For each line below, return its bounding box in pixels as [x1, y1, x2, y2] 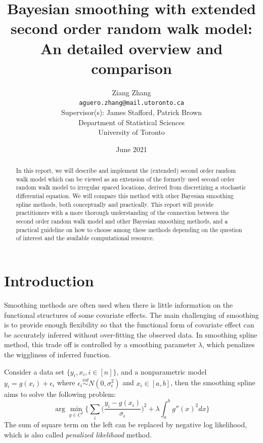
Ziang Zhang [112, 87, 151, 97]
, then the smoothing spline [170, 377, 255, 388]
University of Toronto [98, 127, 165, 137]
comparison [91, 57, 172, 78]
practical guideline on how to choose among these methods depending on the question [16, 225, 242, 234]
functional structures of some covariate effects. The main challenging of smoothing [4, 309, 259, 320]
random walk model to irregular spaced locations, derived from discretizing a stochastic [16, 183, 246, 192]
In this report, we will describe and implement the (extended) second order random [16, 166, 236, 175]
